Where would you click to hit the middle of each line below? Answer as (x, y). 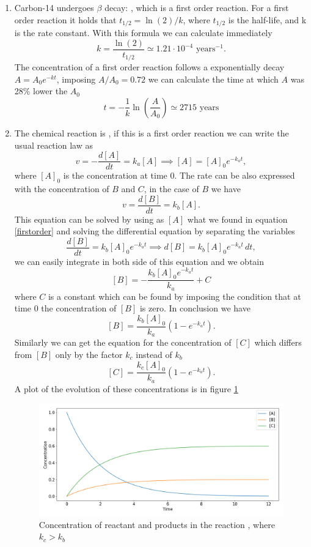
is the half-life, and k (267, 19)
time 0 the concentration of (65, 308)
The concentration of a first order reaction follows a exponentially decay (149, 67)
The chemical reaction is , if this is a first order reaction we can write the (152, 132)
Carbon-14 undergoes (54, 7)
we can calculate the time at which (213, 79)
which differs (278, 342)
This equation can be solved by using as (89, 219)
